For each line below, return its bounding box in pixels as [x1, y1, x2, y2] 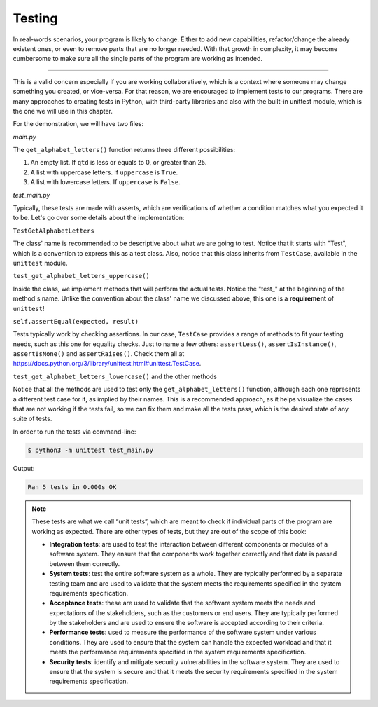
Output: [13, 464, 35, 472]
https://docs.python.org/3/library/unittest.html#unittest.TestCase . [13, 359, 202, 368]
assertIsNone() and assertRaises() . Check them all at [13, 350, 185, 358]
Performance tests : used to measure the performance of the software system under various [49, 628, 316, 637]
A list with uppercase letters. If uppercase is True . [30, 168, 178, 177]
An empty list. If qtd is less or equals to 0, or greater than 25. [30, 158, 207, 167]
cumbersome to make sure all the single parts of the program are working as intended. [13, 55, 262, 63]
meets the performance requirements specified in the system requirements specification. [49, 648, 307, 657]
